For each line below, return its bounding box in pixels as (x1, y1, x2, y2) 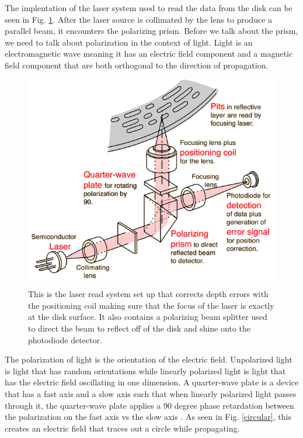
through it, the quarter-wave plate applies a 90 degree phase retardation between (5, 399, 294, 411)
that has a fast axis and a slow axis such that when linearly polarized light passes (5, 388, 297, 399)
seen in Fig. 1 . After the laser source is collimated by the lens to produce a (5, 13, 273, 25)
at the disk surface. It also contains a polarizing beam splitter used (28, 311, 267, 323)
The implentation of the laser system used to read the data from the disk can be (5, 2, 292, 13)
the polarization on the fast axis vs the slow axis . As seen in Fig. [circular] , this (5, 411, 291, 423)
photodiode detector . (28, 333, 102, 346)
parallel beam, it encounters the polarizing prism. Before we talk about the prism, (5, 25, 298, 37)
